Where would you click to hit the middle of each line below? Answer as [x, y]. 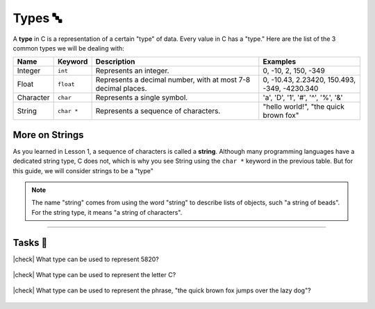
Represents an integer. [132, 71]
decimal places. [121, 89]
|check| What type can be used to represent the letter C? [94, 275]
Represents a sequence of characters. [158, 111]
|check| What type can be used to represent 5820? [86, 259]
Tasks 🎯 [30, 242]
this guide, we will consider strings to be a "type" [83, 170]
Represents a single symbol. [142, 98]
